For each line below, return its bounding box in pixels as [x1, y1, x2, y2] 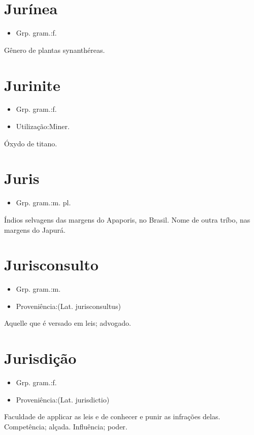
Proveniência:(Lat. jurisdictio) [16, 394, 110, 405]
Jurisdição [4, 348, 77, 368]
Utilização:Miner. [16, 121, 70, 132]
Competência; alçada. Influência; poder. [4, 421, 128, 431]
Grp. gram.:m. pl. [16, 197, 71, 208]
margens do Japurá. [4, 224, 66, 235]
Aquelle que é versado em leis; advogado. [4, 318, 131, 328]
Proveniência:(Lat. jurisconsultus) [16, 300, 121, 311]
